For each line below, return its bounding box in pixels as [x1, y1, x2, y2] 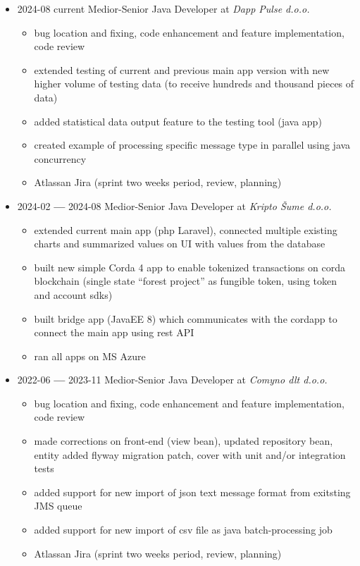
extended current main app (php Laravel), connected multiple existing [34, 222, 337, 237]
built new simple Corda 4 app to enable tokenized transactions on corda [34, 259, 345, 274]
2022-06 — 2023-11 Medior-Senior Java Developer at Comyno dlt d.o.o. [17, 372, 328, 387]
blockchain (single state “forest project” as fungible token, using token [34, 273, 337, 288]
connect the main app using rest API [34, 325, 194, 340]
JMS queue [34, 498, 82, 513]
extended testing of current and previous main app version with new [34, 62, 330, 77]
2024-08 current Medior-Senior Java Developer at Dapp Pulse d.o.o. [17, 1, 310, 16]
